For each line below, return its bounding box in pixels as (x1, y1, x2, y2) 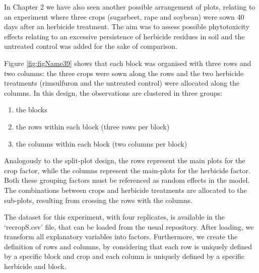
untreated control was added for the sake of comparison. (4, 41, 177, 51)
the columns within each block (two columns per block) (16, 138, 187, 149)
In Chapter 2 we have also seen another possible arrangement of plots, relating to (4, 2, 255, 12)
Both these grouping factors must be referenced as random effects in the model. (4, 175, 250, 185)
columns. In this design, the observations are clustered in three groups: (4, 87, 223, 98)
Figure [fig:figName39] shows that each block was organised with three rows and (4, 57, 251, 68)
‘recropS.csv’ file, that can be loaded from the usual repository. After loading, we (4, 221, 254, 232)
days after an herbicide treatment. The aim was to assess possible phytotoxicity (4, 21, 249, 32)
